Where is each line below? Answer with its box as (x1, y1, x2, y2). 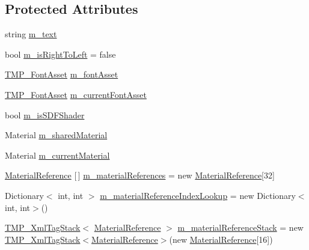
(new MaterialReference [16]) (169, 233, 273, 245)
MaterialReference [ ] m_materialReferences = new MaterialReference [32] (5, 169, 275, 181)
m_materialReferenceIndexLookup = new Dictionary (100, 189, 296, 201)
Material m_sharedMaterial (5, 129, 108, 141)
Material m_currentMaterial (5, 148, 110, 161)
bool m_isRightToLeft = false (5, 47, 116, 60)
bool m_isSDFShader (5, 108, 85, 121)
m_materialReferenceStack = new (177, 221, 304, 234)
